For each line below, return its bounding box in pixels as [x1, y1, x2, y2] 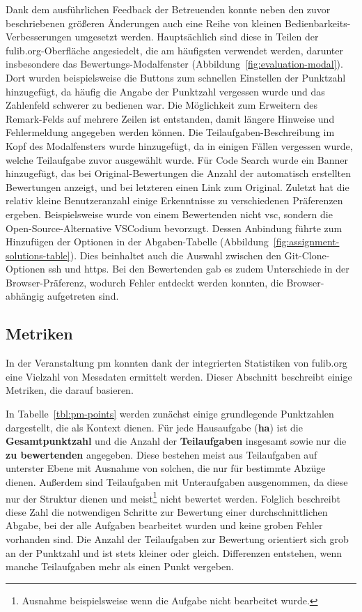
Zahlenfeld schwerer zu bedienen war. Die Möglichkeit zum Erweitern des [6, 98, 317, 112]
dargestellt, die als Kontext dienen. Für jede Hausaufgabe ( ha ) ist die [6, 420, 303, 434]
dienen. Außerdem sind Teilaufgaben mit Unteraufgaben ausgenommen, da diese [6, 475, 348, 489]
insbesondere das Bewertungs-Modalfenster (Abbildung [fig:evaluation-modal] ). [6, 56, 343, 71]
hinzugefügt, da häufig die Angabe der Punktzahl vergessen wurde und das [6, 84, 325, 98]
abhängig [6, 289, 45, 303]
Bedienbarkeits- [284, 15, 351, 30]
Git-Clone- [284, 247, 330, 262]
